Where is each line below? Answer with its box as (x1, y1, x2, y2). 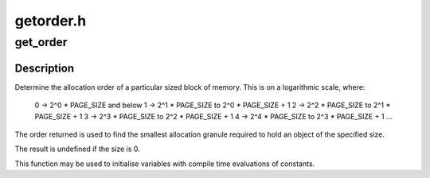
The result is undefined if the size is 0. (14, 144, 141, 154)
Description (14, 61, 75, 75)
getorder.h (14, 12, 87, 29)
